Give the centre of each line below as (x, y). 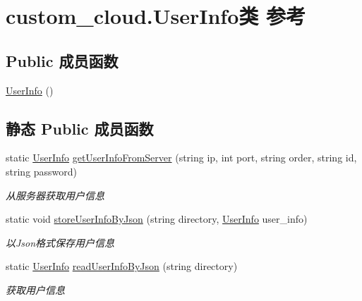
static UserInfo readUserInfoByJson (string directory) (122, 266)
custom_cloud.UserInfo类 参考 (156, 16)
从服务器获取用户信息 (55, 195)
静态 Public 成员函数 (80, 128)
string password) (42, 171)
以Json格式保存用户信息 (60, 242)
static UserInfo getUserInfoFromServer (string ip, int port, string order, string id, (181, 158)
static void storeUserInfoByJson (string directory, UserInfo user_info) (157, 219)
